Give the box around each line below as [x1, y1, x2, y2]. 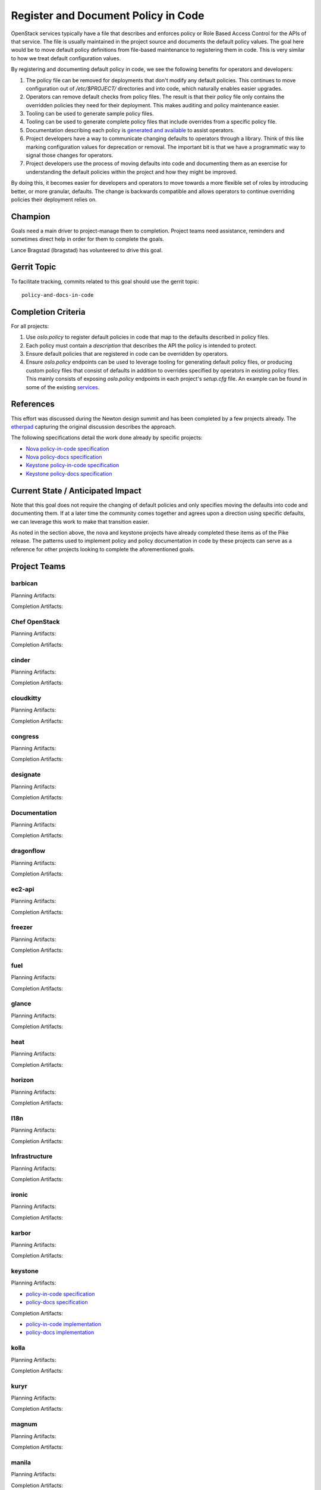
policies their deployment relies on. [11, 195, 97, 203]
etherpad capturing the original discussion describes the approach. [11, 423, 177, 430]
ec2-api [11, 885, 34, 893]
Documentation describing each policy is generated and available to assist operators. [26, 126, 235, 134]
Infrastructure [11, 1152, 53, 1160]
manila [11, 1458, 31, 1466]
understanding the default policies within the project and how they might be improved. [26, 168, 237, 175]
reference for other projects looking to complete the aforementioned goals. [11, 545, 195, 552]
